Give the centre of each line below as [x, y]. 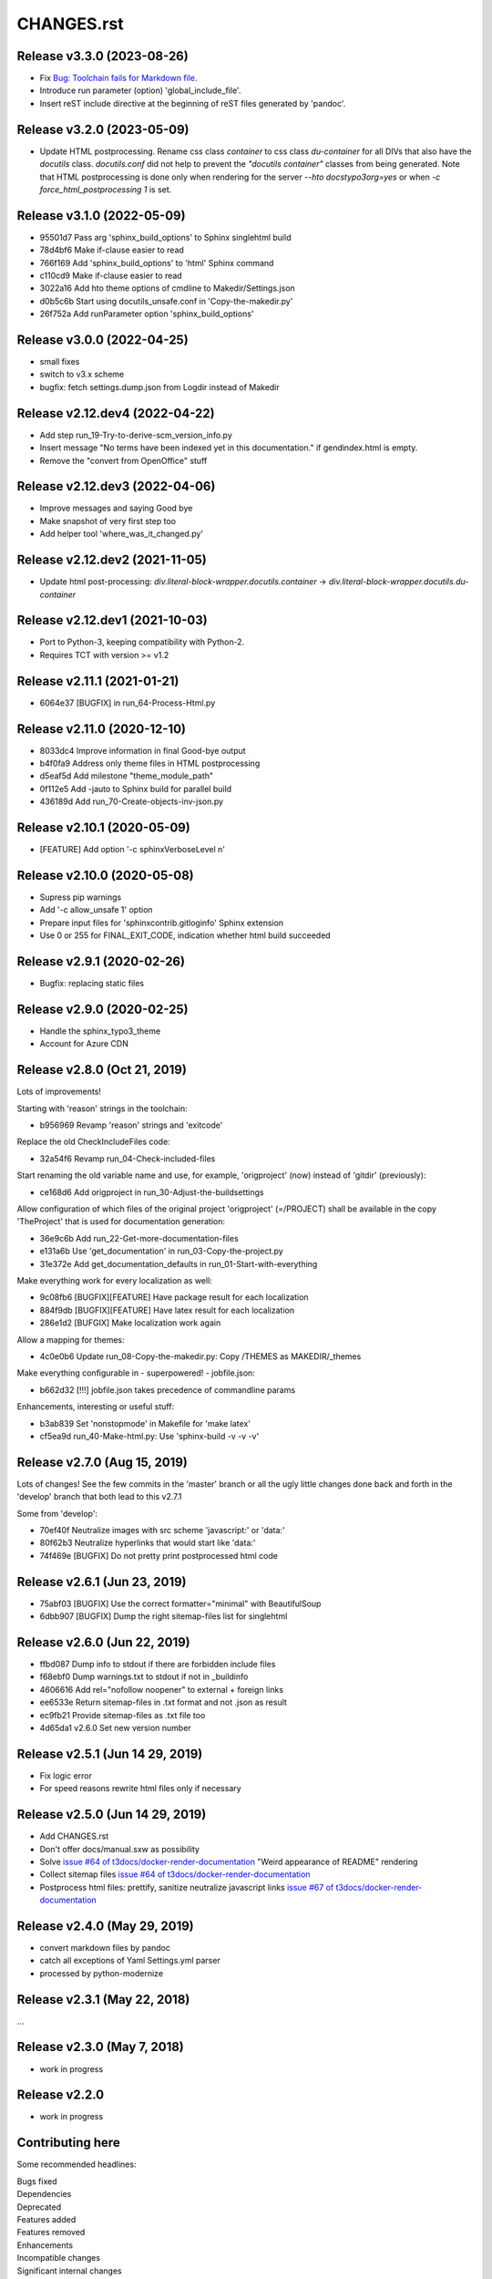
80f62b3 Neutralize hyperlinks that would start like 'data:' [148, 1543]
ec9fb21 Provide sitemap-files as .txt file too [123, 1715]
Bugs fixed [37, 2181]
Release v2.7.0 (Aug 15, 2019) [102, 1462]
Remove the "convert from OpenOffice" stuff [123, 460]
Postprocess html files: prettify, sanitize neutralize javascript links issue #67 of [187, 1887]
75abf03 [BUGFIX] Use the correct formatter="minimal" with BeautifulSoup [180, 1604]
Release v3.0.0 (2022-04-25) [102, 340]
